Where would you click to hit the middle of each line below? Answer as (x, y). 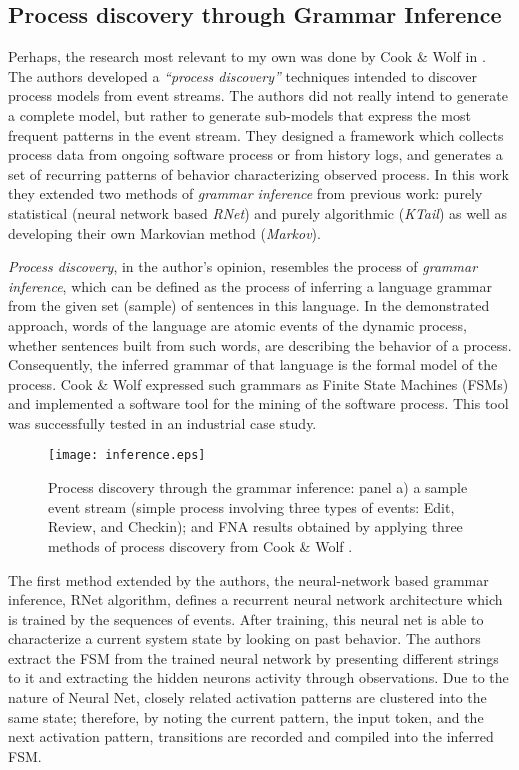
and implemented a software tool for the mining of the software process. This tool (258, 403)
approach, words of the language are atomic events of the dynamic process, (237, 324)
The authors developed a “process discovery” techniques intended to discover (243, 75)
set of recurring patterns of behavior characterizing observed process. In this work (258, 173)
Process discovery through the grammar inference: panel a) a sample (258, 487)
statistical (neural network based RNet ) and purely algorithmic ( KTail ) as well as (258, 212)
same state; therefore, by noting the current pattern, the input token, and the (246, 716)
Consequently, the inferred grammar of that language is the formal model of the (253, 364)
